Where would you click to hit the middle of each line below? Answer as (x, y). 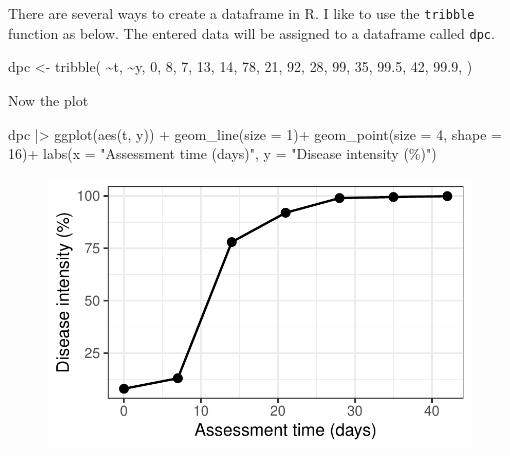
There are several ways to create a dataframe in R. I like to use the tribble (241, 13)
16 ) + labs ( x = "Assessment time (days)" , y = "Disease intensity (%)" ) (222, 153)
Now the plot (48, 99)
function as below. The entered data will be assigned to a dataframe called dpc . (251, 32)
